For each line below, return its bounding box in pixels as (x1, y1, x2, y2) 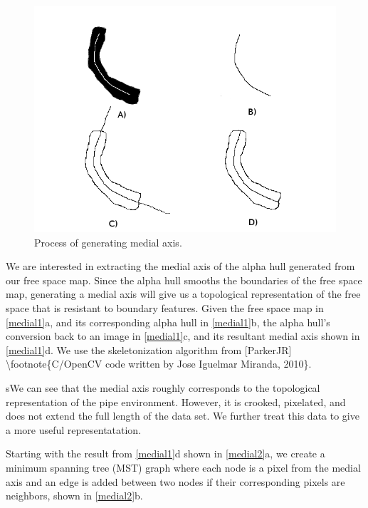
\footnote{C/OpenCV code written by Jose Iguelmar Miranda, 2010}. (6, 356, 312, 371)
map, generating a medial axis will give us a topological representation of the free (6, 286, 361, 301)
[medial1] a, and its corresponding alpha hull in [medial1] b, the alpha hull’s (6, 314, 330, 329)
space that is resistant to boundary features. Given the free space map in (6, 300, 324, 315)
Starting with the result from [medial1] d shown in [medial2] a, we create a (6, 446, 325, 461)
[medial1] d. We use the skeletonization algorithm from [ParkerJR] (6, 342, 292, 357)
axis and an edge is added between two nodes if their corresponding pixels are (6, 474, 345, 489)
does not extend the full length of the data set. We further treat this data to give (6, 408, 359, 423)
